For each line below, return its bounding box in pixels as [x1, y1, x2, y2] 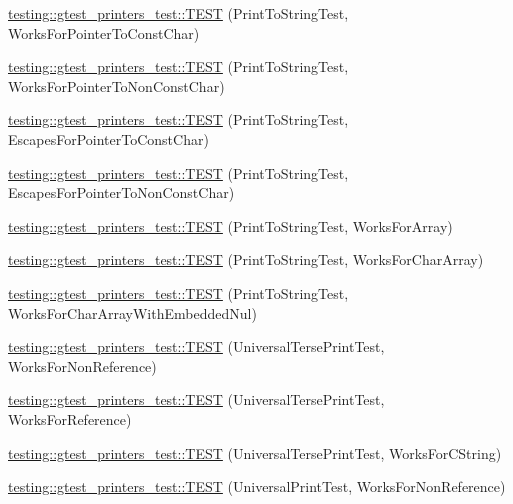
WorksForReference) [8, 408, 132, 429]
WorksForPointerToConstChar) [8, 22, 200, 43]
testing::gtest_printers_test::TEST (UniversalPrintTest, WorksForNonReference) [8, 476, 506, 497]
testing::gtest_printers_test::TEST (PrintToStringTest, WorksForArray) [8, 215, 453, 236]
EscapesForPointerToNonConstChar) [8, 182, 235, 203]
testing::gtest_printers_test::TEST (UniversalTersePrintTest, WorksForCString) [8, 442, 502, 463]
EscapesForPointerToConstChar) [8, 128, 209, 149]
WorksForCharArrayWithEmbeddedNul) [8, 302, 257, 323]
